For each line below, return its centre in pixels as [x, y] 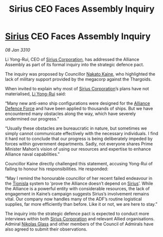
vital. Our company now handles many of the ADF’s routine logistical [73, 199]
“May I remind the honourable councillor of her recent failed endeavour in [79, 178]
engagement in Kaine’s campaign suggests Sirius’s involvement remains [77, 194]
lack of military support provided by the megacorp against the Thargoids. [78, 79]
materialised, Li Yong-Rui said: [36, 94]
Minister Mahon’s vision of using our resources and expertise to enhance [78, 149]
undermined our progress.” [32, 118]
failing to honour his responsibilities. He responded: [57, 169]
